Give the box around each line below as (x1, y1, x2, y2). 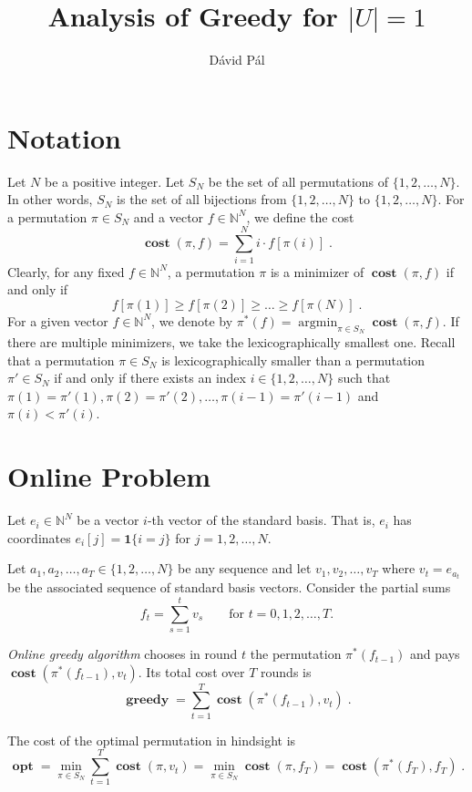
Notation (7, 118, 121, 156)
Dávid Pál (209, 50, 265, 69)
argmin (298, 315, 338, 329)
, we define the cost (246, 207, 354, 226)
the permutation (250, 644, 342, 663)
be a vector (77, 510, 139, 530)
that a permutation (7, 350, 115, 369)
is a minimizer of (270, 262, 364, 281)
